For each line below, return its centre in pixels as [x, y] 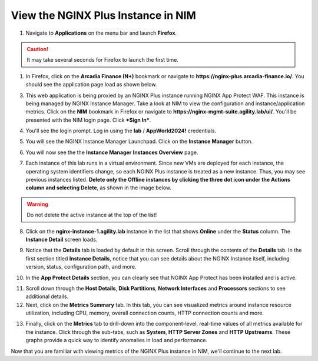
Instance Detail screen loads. [62, 239]
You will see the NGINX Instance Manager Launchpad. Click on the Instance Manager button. [139, 142]
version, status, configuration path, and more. [81, 267]
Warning [37, 204]
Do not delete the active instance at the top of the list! [92, 215]
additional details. [47, 296]
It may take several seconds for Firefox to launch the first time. [103, 60]
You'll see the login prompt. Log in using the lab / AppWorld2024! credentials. [121, 131]
